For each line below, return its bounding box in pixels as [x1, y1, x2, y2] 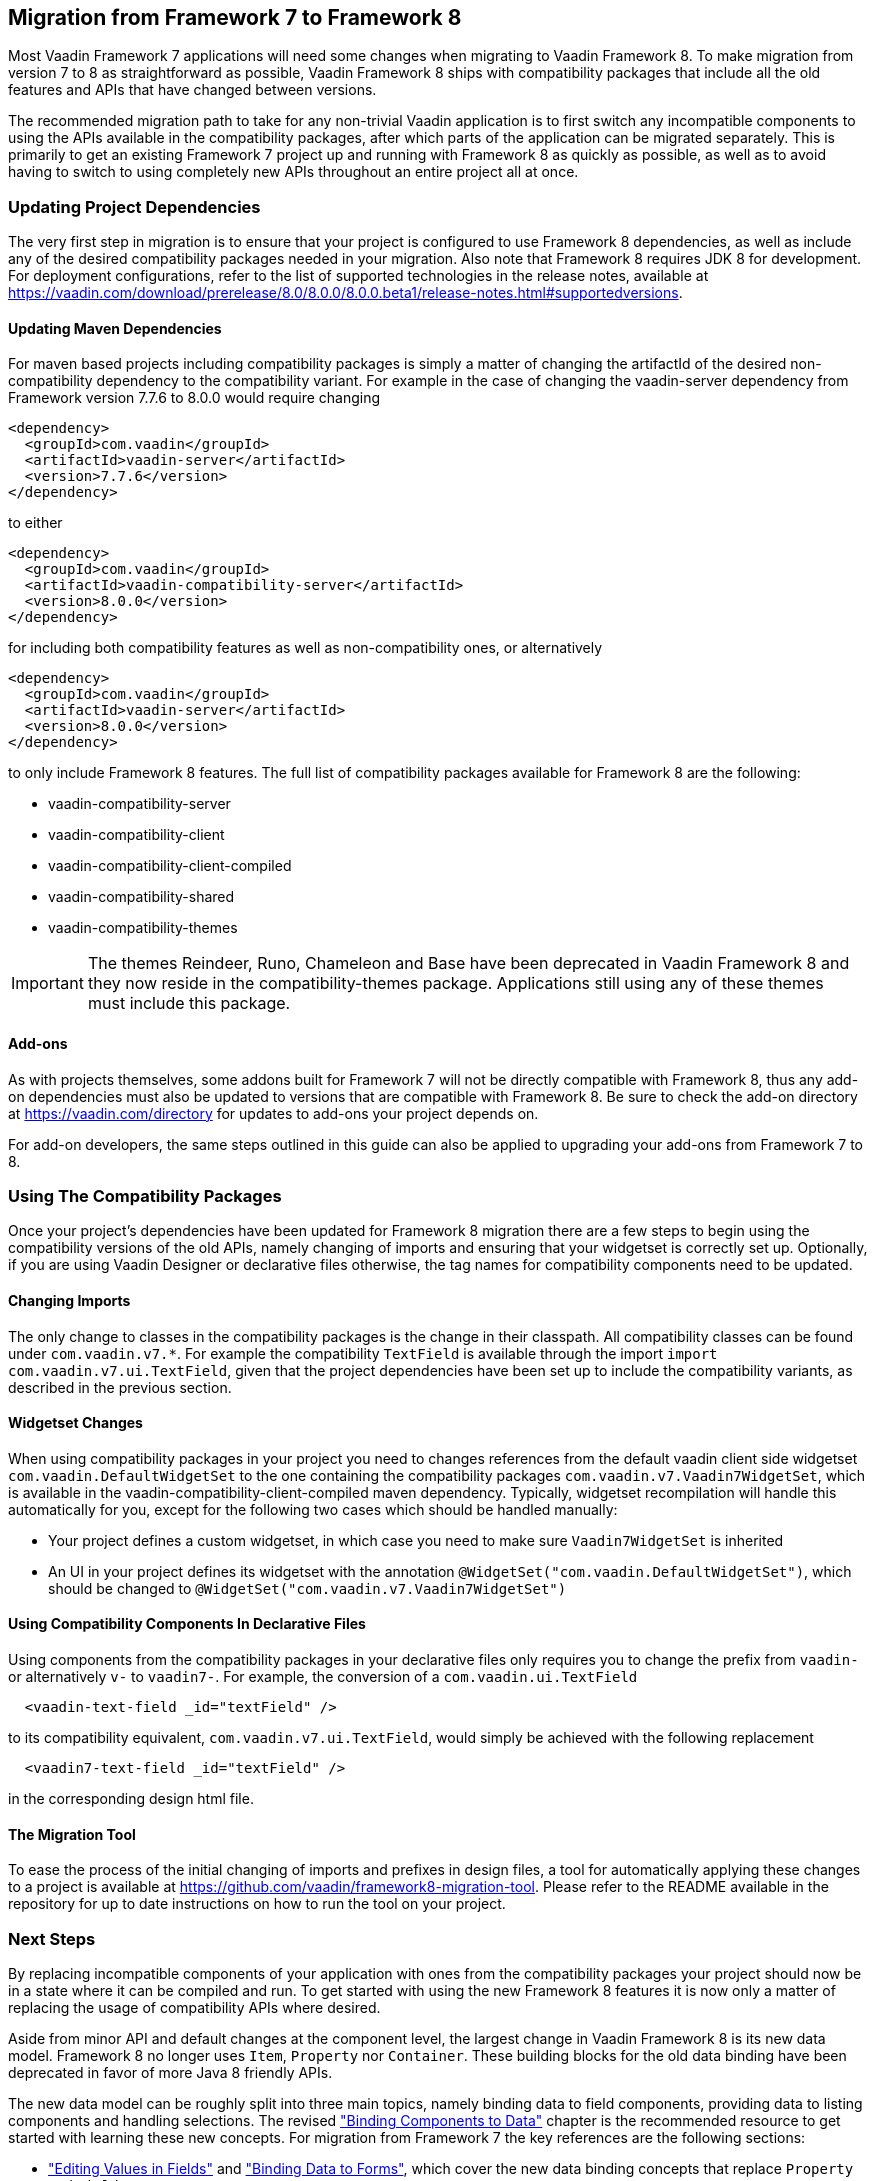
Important [11, 973, 84, 994]
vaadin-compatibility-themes [48, 919, 238, 937]
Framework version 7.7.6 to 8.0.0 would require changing [8, 389, 381, 407]
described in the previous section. [8, 1378, 232, 1396]
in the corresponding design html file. [8, 1790, 254, 1808]
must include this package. [87, 993, 291, 1014]
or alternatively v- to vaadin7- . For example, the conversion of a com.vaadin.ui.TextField [8, 1668, 638, 1686]
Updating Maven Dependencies [8, 319, 222, 337]
